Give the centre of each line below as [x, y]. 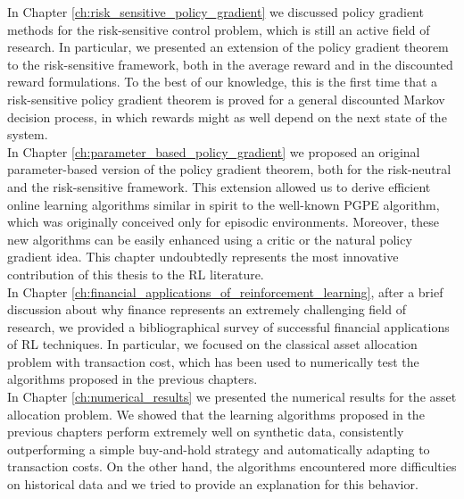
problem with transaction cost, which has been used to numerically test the [213, 361]
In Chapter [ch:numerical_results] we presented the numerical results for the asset [232, 397]
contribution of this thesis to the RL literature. [136, 274]
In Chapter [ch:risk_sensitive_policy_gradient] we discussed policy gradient [215, 12]
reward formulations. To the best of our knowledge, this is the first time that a [223, 82]
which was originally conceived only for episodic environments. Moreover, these [223, 222]
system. [28, 134]
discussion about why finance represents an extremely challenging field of [207, 309]
